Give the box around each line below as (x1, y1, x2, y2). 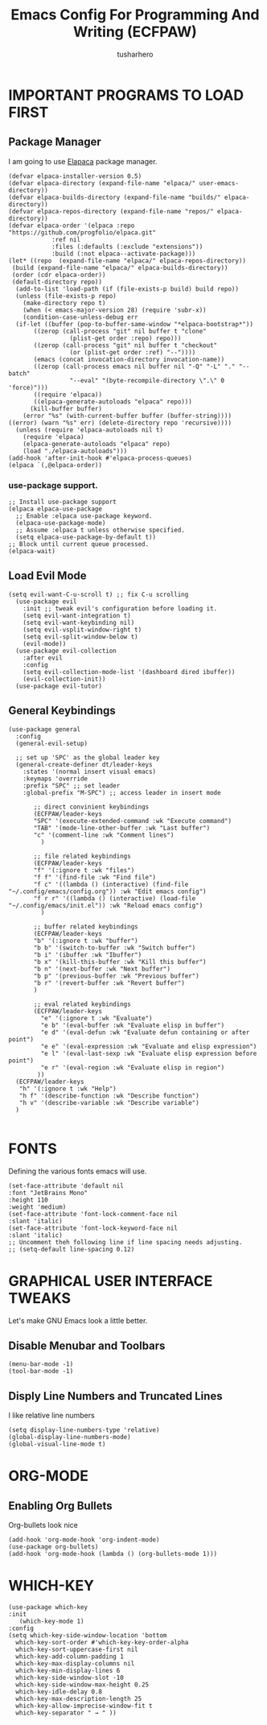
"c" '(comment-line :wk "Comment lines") (33, 831, 175, 839)
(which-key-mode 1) (18, 1617, 84, 1626)
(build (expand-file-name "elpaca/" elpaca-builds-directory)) (11, 263, 228, 271)
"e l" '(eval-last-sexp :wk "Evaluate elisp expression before (40, 1049, 257, 1057)
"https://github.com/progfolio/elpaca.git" (8, 228, 157, 237)
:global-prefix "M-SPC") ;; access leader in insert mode (23, 788, 221, 796)
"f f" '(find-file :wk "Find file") (33, 873, 157, 881)
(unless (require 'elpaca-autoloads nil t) (15, 425, 163, 434)
